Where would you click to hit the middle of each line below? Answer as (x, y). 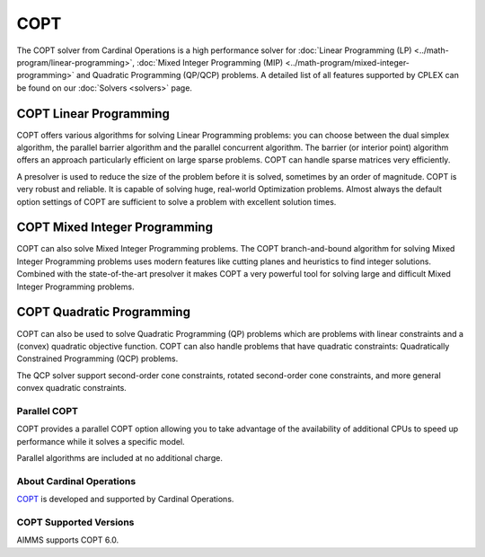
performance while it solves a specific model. (101, 441)
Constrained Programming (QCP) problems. (97, 358)
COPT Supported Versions (75, 522)
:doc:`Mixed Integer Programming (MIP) (210, 62)
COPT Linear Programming (93, 114)
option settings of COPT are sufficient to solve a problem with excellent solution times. (176, 201)
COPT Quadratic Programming (103, 312)
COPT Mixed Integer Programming (115, 228)
